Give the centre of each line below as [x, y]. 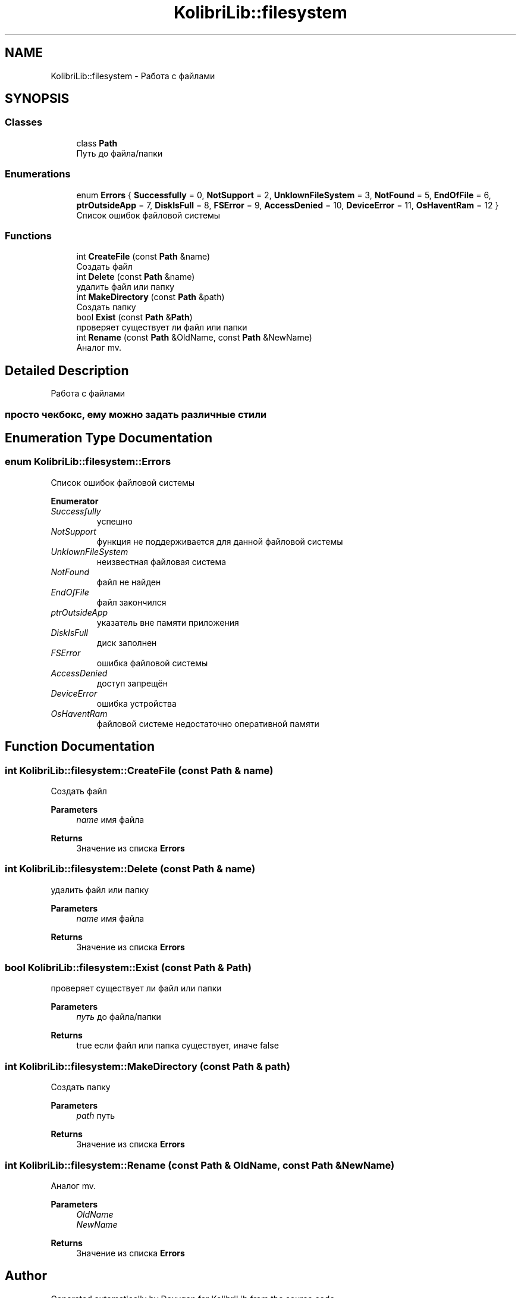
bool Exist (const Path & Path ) [134, 317]
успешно [114, 521]
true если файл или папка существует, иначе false [178, 1046]
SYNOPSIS [37, 99]
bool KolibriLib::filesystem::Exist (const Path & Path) [128, 968]
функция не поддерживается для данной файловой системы [220, 541]
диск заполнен [127, 642]
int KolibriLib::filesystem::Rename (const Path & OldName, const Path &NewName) [200, 1165]
